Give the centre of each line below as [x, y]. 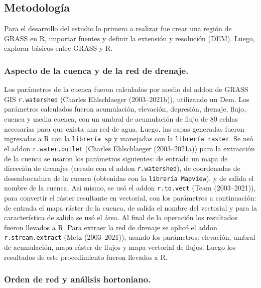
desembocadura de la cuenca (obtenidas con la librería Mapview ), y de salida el [129, 178]
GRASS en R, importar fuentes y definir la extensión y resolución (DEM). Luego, [129, 38]
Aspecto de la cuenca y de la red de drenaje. [96, 70]
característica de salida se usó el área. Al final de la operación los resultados [121, 217]
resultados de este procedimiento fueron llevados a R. [86, 257]
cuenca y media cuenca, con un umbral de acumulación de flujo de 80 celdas [121, 119]
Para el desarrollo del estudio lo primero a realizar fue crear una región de [118, 28]
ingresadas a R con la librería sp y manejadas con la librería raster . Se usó [129, 138]
